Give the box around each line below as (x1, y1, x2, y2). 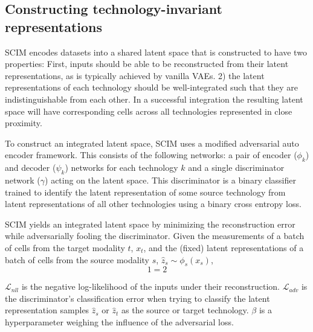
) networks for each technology (65, 161, 178, 174)
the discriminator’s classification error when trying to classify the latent (5, 292, 270, 304)
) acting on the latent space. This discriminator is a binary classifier (45, 173, 296, 186)
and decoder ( (5, 161, 56, 174)
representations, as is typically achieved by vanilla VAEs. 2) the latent (5, 69, 265, 81)
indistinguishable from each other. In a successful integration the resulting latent (5, 92, 303, 105)
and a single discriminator (188, 161, 285, 174)
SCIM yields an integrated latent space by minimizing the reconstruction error (5, 217, 295, 230)
